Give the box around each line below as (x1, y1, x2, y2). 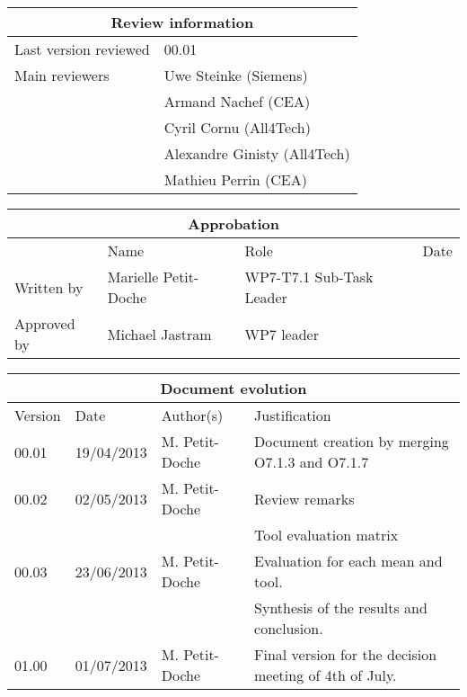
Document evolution (160, 378, 307, 398)
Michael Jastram (107, 323, 212, 344)
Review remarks (254, 487, 355, 509)
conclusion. (254, 618, 323, 639)
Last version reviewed (14, 39, 150, 59)
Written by (14, 276, 84, 298)
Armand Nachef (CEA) (163, 91, 311, 112)
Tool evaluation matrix (254, 524, 399, 545)
